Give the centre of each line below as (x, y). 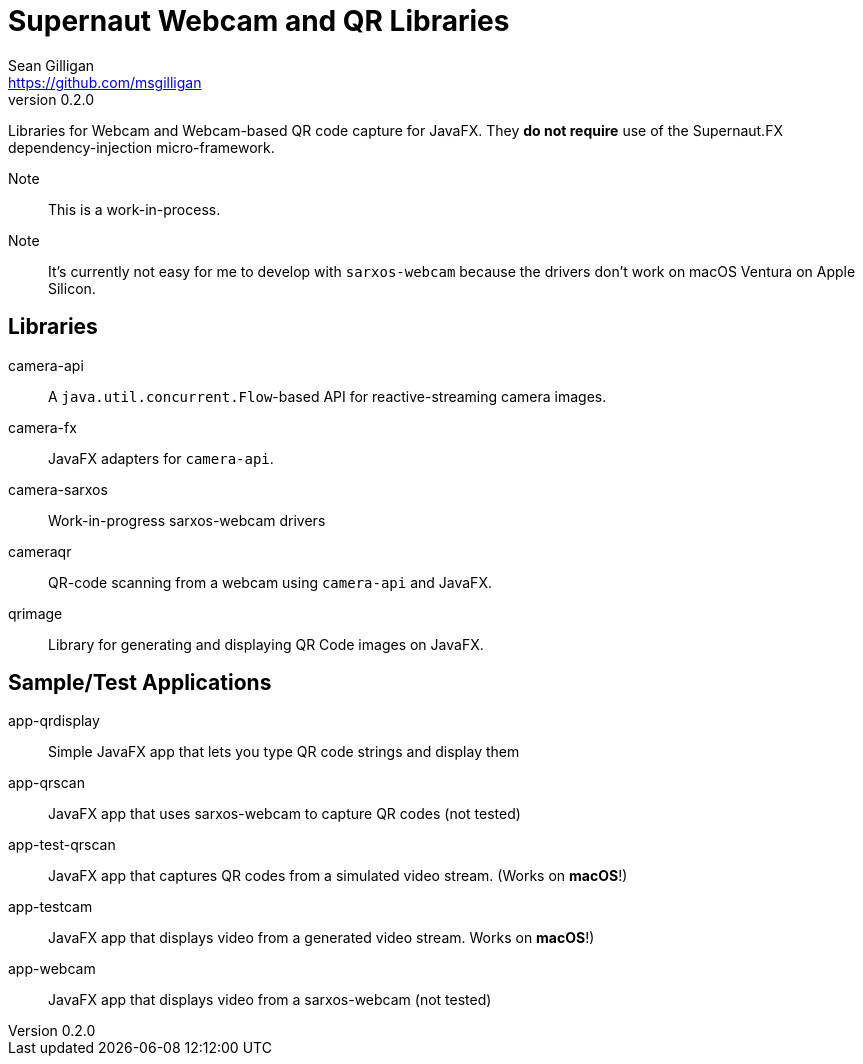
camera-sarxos (58, 489)
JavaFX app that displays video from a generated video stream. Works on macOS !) (321, 938)
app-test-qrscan (62, 845)
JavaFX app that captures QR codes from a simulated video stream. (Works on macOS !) (338, 876)
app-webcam (52, 969)
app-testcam (50, 907)
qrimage (35, 613)
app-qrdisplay (54, 721)
